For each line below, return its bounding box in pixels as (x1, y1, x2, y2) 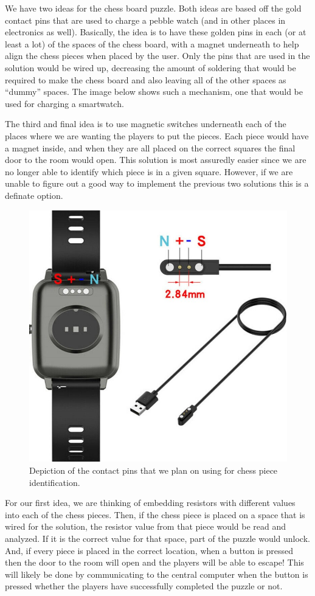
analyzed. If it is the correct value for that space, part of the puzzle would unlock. (5, 532, 310, 545)
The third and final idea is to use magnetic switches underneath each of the (5, 117, 286, 130)
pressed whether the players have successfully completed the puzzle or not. (5, 580, 283, 592)
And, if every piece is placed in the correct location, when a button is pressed (5, 544, 294, 556)
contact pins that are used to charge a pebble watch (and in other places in (5, 13, 286, 26)
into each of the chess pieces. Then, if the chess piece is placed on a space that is (5, 508, 305, 521)
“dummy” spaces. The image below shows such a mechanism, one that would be (5, 85, 303, 98)
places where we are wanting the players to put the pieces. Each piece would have (5, 129, 309, 142)
